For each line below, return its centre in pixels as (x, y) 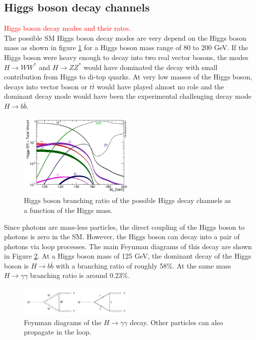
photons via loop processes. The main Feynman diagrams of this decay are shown (128, 246)
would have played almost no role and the (160, 86)
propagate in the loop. (58, 332)
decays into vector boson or (46, 86)
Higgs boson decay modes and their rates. (68, 28)
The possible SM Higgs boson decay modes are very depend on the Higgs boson (125, 37)
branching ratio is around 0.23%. (80, 275)
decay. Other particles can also (176, 322)
